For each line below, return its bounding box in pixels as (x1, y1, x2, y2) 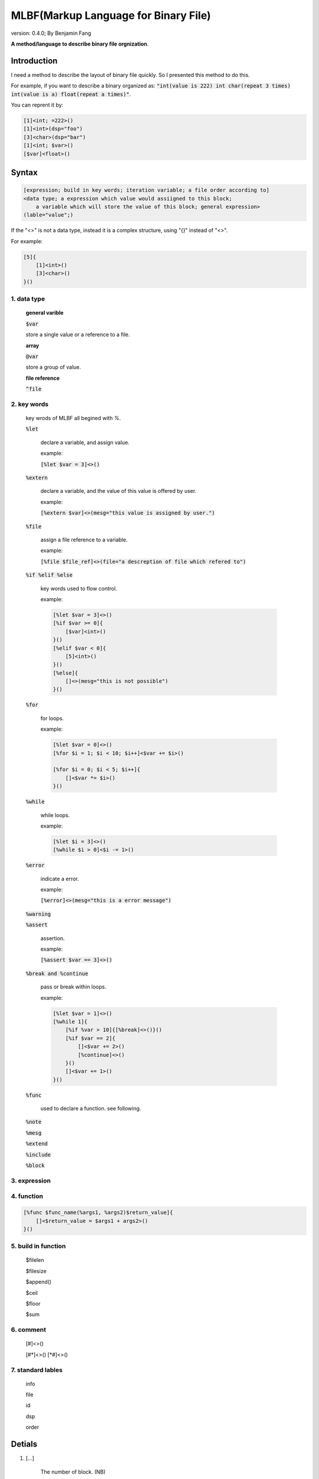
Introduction (11, 56, 58, 66)
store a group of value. (25, 364, 82, 371)
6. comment (11, 1326, 47, 1334)
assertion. (40, 935, 65, 942)
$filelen (25, 1257, 44, 1264)
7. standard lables (11, 1365, 63, 1374)
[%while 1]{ (53, 1018, 88, 1025)
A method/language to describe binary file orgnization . (11, 40, 149, 47)
